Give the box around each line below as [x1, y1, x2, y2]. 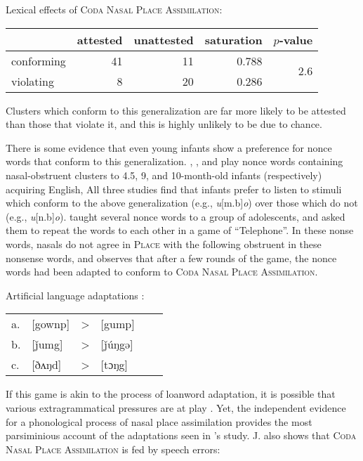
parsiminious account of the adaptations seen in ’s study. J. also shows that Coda [6, 428, 357, 443]
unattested [133, 31, 194, 48]
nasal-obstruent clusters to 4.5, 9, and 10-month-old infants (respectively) [6, 167, 322, 182]
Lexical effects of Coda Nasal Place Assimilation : [6, 2, 223, 16]
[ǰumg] [32, 336, 63, 353]
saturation [204, 31, 263, 48]
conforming [11, 52, 66, 69]
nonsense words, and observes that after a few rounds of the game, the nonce [6, 250, 337, 265]
